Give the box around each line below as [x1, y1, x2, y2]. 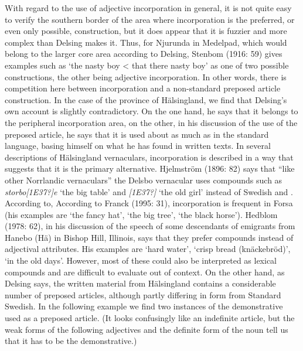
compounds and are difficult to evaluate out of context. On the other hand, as [5, 265, 285, 278]
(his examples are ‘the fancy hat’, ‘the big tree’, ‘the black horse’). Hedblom [5, 208, 278, 220]
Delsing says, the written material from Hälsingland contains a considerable [5, 277, 276, 289]
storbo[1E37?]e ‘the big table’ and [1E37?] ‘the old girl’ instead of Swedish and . [5, 185, 293, 197]
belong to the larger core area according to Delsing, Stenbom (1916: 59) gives [5, 47, 282, 60]
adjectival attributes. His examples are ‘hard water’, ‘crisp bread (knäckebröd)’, [5, 243, 291, 255]
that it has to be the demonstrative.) [5, 335, 137, 347]
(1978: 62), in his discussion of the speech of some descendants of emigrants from [5, 220, 295, 232]
